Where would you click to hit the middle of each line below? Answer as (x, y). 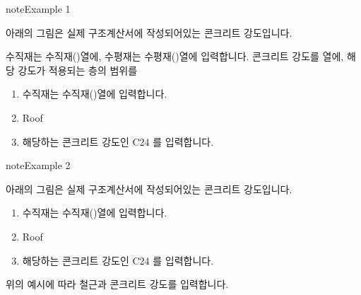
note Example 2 (38, 165)
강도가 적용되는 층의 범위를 (78, 70)
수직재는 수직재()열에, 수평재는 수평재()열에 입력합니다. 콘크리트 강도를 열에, (175, 56)
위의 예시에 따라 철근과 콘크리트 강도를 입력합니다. (117, 284)
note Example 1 (38, 8)
